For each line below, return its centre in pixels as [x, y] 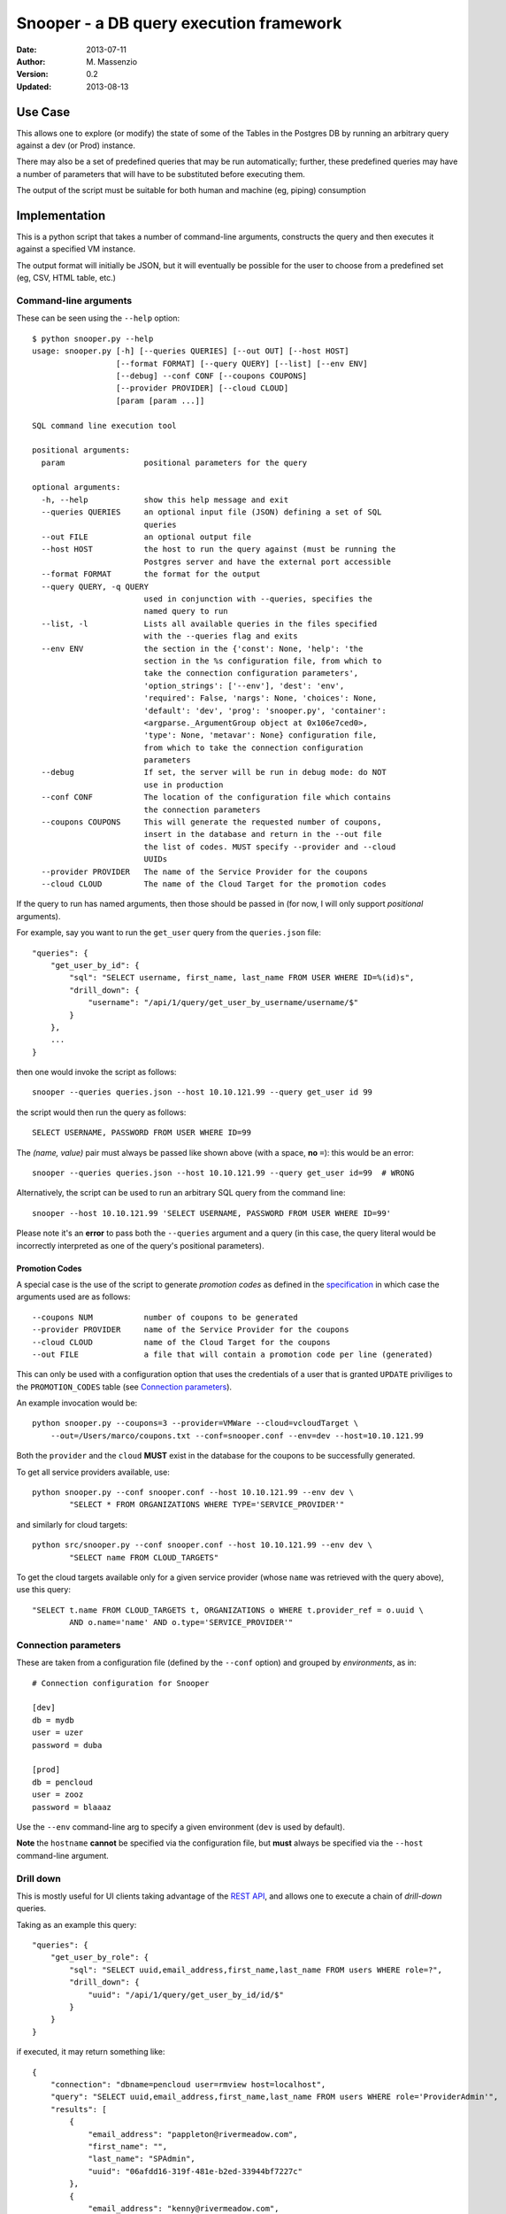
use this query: [43, 1590]
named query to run [186, 612]
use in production [184, 785]
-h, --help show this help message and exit [165, 499]
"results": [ [78, 2109]
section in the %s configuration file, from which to [263, 661]
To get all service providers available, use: [93, 1472]
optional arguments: [77, 488]
